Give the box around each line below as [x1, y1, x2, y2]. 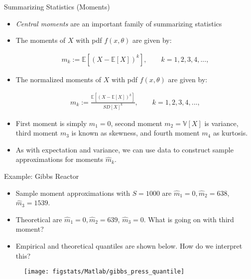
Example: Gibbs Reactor [4, 171, 79, 181]
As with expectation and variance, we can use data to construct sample [15, 144, 234, 154]
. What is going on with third [143, 214, 234, 224]
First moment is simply [15, 118, 87, 128]
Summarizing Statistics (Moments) [4, 1, 110, 11]
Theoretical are [15, 214, 62, 224]
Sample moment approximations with [15, 187, 130, 198]
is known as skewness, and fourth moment [71, 128, 200, 138]
